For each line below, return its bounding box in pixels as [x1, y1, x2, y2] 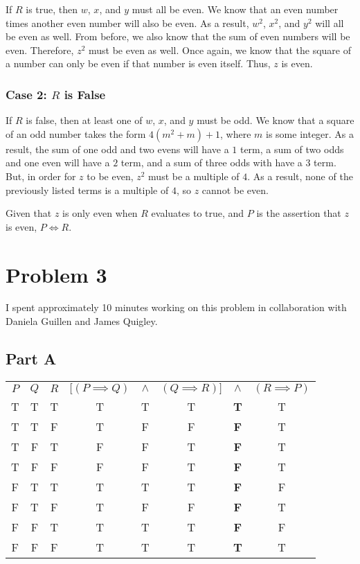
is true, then [26, 2, 78, 16]
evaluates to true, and [151, 206, 244, 220]
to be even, [87, 168, 134, 183]
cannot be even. [201, 182, 269, 197]
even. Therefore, [6, 42, 74, 57]
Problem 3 [6, 260, 107, 288]
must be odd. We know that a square [197, 113, 354, 127]
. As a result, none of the [247, 168, 353, 183]
